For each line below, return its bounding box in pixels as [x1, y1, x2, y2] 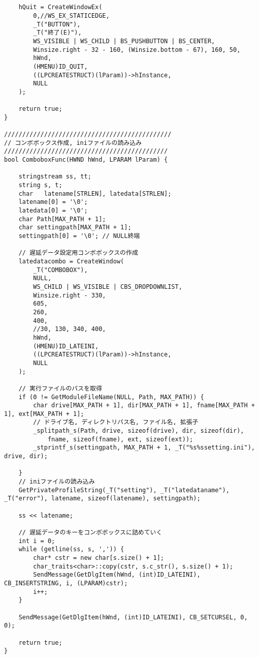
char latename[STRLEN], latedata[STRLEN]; [18, 190, 172, 197]
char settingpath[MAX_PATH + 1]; [18, 224, 132, 231]
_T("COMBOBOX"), [33, 266, 88, 274]
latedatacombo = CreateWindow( [18, 258, 124, 265]
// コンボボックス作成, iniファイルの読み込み [4, 139, 142, 146]
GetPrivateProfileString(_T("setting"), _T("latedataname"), [18, 486, 230, 494]
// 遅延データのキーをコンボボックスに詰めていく [18, 529, 163, 536]
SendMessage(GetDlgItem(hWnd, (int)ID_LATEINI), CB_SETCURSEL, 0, [18, 613, 248, 621]
